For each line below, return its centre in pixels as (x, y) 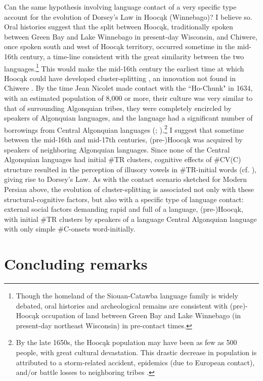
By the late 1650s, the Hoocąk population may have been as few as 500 (126, 342)
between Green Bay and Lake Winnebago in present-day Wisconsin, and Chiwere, (131, 36)
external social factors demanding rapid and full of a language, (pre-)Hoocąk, (124, 209)
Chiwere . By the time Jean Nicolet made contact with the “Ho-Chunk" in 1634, (128, 88)
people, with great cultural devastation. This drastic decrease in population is (136, 352)
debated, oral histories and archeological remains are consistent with (122, 305)
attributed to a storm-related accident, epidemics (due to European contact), (135, 362)
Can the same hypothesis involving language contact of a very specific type (120, 7)
